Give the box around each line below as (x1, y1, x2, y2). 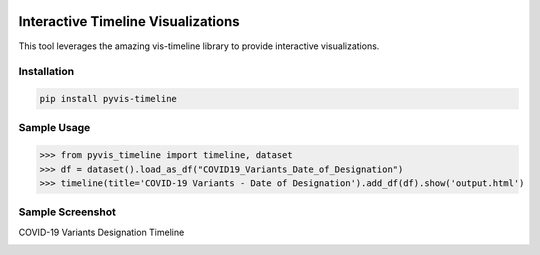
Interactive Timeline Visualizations (18, 13, 240, 30)
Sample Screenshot (18, 205, 117, 219)
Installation (18, 65, 75, 79)
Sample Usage (18, 121, 91, 135)
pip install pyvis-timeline (39, 93, 177, 105)
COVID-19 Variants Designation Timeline (18, 226, 185, 238)
